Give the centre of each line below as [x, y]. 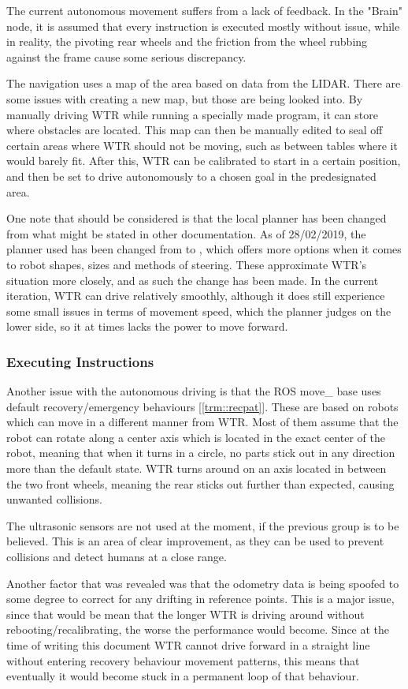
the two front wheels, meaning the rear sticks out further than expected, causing [200, 483]
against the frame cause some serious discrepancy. [126, 56]
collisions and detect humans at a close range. [117, 557]
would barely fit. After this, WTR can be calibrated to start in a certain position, [204, 161]
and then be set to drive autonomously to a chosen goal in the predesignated [191, 176]
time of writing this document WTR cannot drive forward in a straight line [188, 645]
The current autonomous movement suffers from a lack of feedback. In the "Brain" [204, 10]
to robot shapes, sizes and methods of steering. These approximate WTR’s [187, 264]
